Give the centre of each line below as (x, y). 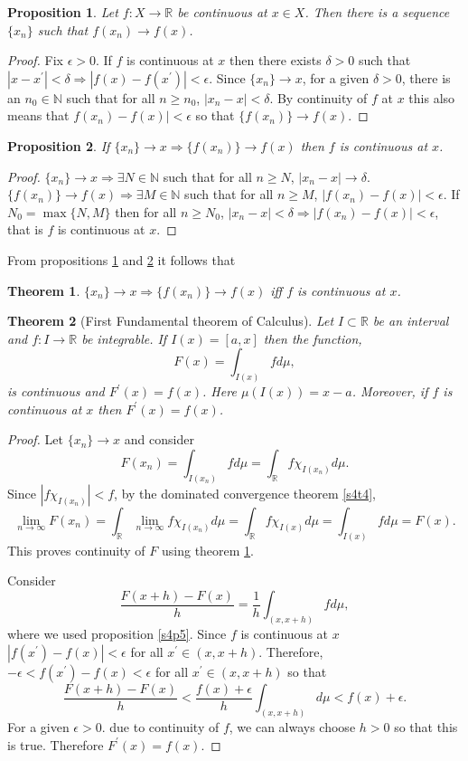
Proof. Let (35, 439)
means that (38, 115)
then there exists (276, 60)
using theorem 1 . (208, 550)
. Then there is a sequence (377, 12)
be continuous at (222, 12)
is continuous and (56, 391)
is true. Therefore (56, 744)
